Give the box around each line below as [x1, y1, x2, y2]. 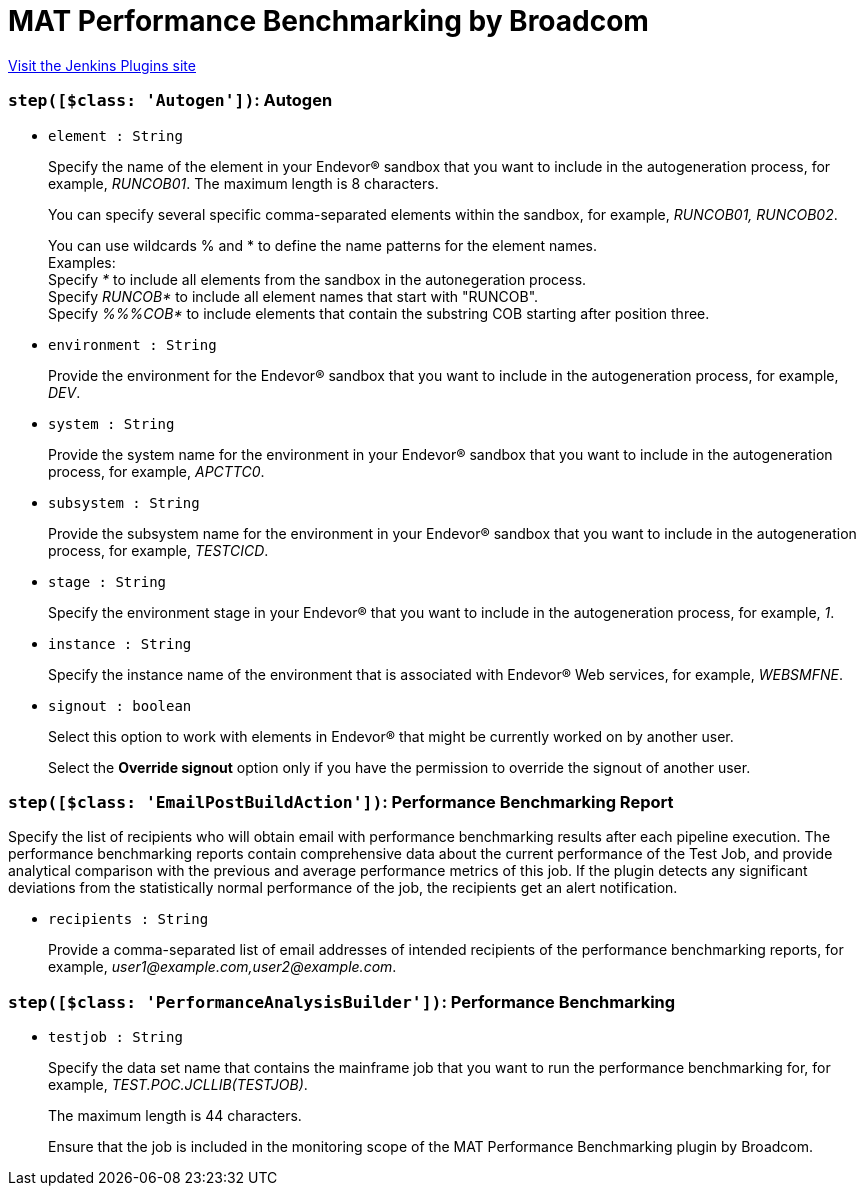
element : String [48, 127, 183, 144]
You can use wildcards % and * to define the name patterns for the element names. [48, 236, 598, 254]
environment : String [48, 336, 217, 353]
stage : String [48, 573, 167, 590]
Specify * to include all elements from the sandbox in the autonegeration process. [48, 270, 587, 288]
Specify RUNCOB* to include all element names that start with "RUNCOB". [48, 287, 539, 305]
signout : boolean [48, 697, 192, 714]
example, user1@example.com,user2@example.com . [48, 958, 397, 976]
